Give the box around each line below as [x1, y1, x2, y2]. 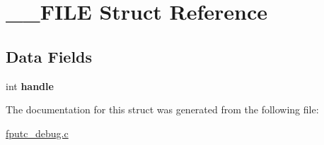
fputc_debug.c [6, 125, 69, 140]
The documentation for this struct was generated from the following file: [6, 102, 319, 117]
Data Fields [6, 45, 93, 67]
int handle [6, 78, 54, 93]
